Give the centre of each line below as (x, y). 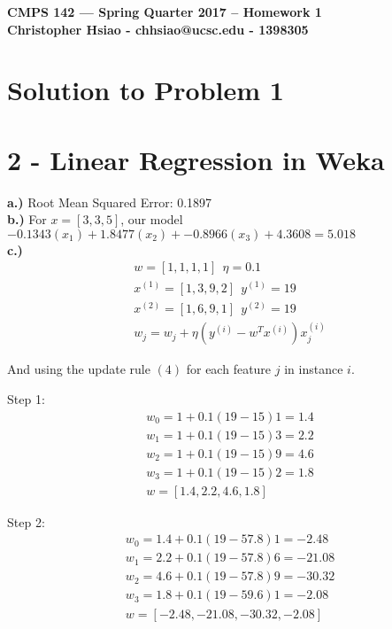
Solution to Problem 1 (146, 90)
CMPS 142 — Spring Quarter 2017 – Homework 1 (165, 12)
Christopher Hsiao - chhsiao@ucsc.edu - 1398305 (158, 29)
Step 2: (26, 521)
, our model (152, 219)
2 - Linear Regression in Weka (196, 159)
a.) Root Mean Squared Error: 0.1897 (110, 202)
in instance (314, 369)
